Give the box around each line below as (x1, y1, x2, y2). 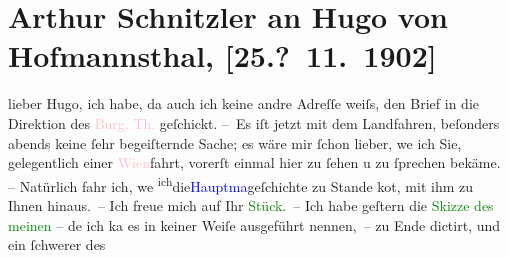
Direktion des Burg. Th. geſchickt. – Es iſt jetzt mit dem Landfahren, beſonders (8, 112, 500, 133)
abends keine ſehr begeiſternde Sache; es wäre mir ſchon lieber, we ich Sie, (8, 132, 462, 153)
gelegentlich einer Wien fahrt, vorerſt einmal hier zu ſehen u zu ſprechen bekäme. (8, 152, 501, 173)
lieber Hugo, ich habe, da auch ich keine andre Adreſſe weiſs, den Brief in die (8, 93, 479, 114)
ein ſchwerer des (8, 234, 106, 255)
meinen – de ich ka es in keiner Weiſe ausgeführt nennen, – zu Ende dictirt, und (8, 214, 501, 235)
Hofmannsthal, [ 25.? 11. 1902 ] (8, 35, 437, 76)
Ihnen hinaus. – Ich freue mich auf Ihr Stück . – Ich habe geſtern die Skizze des (8, 194, 494, 215)
